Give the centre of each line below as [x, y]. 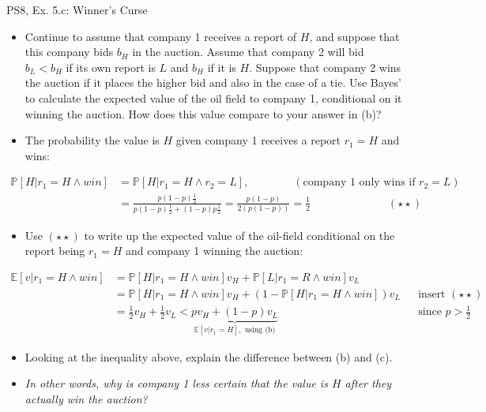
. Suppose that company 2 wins [325, 67]
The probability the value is [92, 140]
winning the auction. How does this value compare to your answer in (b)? [203, 113]
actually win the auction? [86, 398]
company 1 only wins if [359, 183]
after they [368, 383]
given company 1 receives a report [258, 140]
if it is [222, 67]
